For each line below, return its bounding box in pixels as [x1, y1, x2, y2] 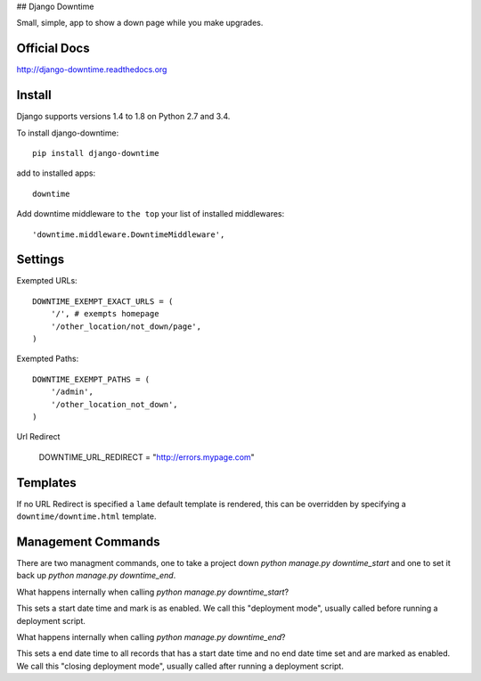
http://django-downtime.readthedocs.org [16, 64, 167, 75]
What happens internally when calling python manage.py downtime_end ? [16, 631, 286, 642]
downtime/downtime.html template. [16, 511, 157, 521]
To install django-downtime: [16, 127, 119, 138]
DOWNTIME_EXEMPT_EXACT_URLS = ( [32, 296, 174, 307]
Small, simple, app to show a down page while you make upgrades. [16, 18, 264, 29]
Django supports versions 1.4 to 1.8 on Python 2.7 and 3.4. [16, 111, 231, 122]
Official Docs [16, 41, 90, 56]
